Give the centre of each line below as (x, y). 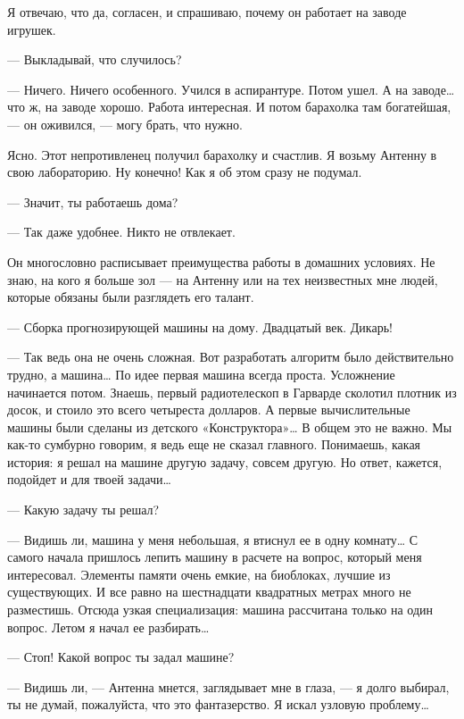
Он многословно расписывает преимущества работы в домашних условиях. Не (221, 261)
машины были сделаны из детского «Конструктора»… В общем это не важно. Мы (230, 426)
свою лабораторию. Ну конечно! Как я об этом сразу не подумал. (185, 172)
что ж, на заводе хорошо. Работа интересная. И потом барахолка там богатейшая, (229, 107)
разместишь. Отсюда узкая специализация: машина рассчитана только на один (220, 610)
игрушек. (32, 29)
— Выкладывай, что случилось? (95, 59)
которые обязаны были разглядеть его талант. (131, 297)
